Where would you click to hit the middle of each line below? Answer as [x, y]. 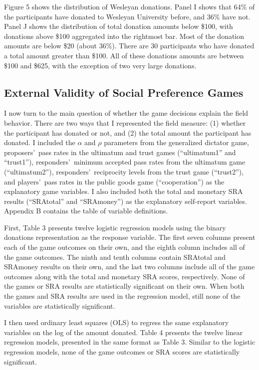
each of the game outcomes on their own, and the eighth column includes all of [125, 247]
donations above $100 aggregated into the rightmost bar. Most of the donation [124, 36]
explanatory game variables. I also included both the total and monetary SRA [124, 191]
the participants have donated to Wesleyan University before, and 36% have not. [127, 16]
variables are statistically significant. [60, 305]
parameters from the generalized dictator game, [176, 142]
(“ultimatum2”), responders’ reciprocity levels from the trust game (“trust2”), [124, 171]
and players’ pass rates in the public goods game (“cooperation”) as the [114, 181]
